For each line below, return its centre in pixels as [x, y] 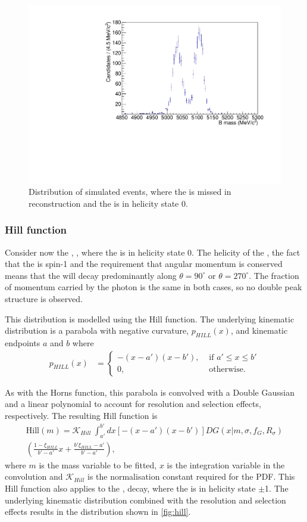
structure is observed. [44, 299]
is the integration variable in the [226, 464]
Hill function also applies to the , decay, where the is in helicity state [130, 488]
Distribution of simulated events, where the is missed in [130, 192]
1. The [277, 488]
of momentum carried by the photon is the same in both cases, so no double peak [153, 287]
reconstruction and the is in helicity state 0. [108, 203]
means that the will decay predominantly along [91, 275]
